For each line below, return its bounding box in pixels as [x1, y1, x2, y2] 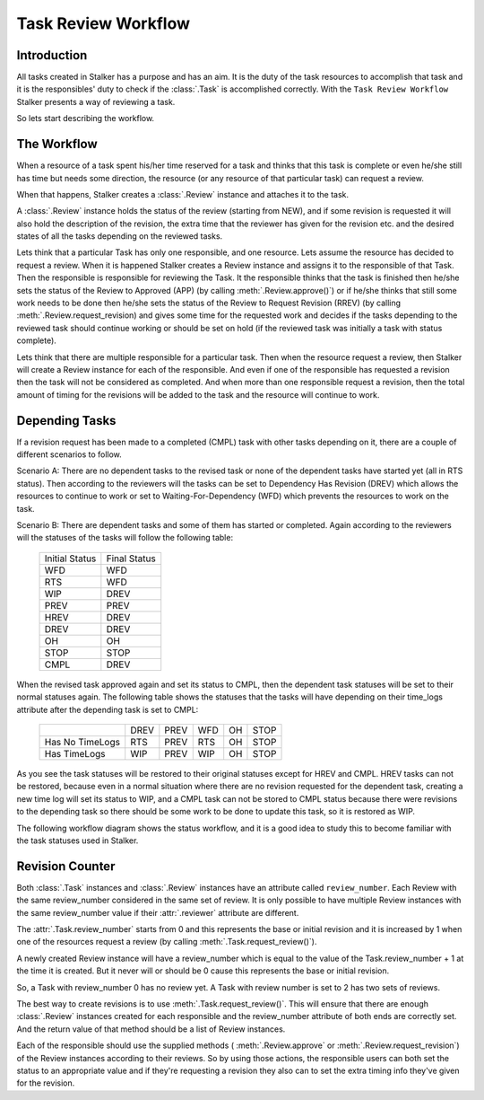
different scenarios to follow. [16, 449, 123, 460]
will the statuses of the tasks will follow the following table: [16, 532, 233, 543]
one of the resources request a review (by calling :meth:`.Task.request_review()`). [16, 937, 317, 947]
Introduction [16, 48, 88, 63]
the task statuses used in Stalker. [16, 835, 139, 846]
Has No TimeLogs [44, 735, 121, 748]
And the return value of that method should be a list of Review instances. [16, 1024, 286, 1034]
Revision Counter [16, 858, 116, 874]
